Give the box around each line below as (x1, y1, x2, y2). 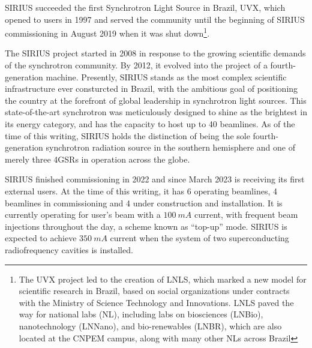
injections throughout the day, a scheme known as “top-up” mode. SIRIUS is (5, 220, 287, 232)
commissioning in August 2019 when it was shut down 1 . (5, 25, 210, 39)
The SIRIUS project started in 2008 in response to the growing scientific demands (5, 47, 306, 59)
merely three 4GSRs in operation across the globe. (5, 152, 190, 165)
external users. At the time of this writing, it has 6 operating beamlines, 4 (5, 184, 277, 197)
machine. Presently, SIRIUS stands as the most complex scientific (46, 70, 287, 83)
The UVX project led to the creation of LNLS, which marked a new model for (19, 272, 307, 285)
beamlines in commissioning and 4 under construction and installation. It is (5, 196, 283, 209)
